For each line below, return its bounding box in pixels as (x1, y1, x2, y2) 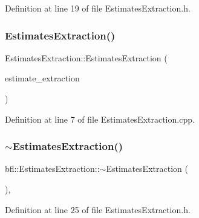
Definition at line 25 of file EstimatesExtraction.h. (5, 203, 191, 216)
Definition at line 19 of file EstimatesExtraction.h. (5, 2, 191, 14)
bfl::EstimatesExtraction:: (5, 162, 100, 175)
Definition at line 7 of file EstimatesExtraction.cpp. (5, 112, 195, 125)
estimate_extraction (5, 72, 80, 84)
